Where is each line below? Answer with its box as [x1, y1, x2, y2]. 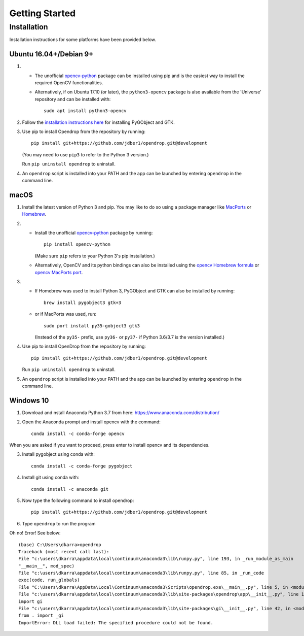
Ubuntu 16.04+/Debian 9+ [9, 50, 94, 58]
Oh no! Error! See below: [9, 530, 61, 536]
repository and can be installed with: [34, 96, 111, 102]
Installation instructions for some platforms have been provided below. [9, 37, 157, 43]
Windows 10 [9, 396, 49, 405]
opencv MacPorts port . [34, 269, 83, 275]
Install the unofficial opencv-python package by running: [34, 230, 153, 236]
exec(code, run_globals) [18, 577, 80, 583]
